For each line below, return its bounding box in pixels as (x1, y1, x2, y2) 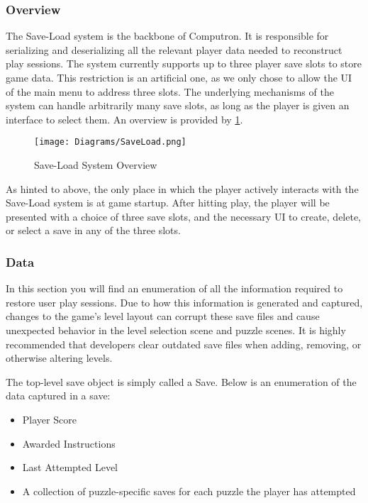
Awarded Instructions (22, 436, 116, 451)
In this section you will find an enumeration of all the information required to (6, 281, 343, 296)
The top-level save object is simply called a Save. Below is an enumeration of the (6, 374, 357, 389)
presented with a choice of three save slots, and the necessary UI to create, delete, (6, 209, 362, 223)
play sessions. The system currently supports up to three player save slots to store (6, 56, 362, 71)
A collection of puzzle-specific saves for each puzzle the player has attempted (22, 483, 356, 498)
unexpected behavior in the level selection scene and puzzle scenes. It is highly (6, 323, 346, 337)
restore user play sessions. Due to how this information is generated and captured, (6, 294, 363, 309)
